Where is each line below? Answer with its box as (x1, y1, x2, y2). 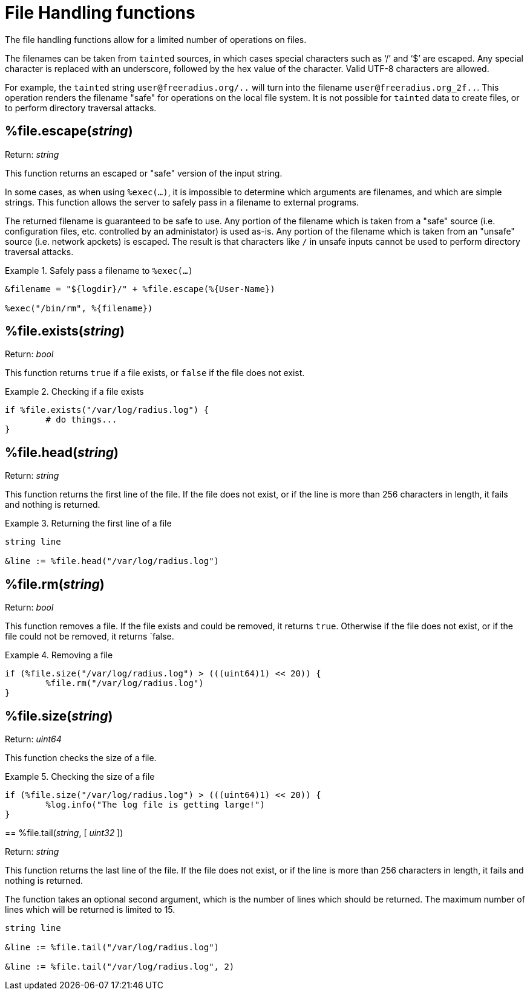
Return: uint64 (5, 733, 62, 744)
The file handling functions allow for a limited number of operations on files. (5, 34, 307, 45)
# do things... (45, 415, 117, 425)
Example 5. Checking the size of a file (5, 771, 155, 782)
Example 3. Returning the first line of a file (5, 518, 172, 529)
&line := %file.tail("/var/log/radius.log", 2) (5, 961, 235, 971)
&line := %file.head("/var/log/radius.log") (5, 556, 220, 566)
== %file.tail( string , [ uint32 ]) (5, 827, 123, 838)
